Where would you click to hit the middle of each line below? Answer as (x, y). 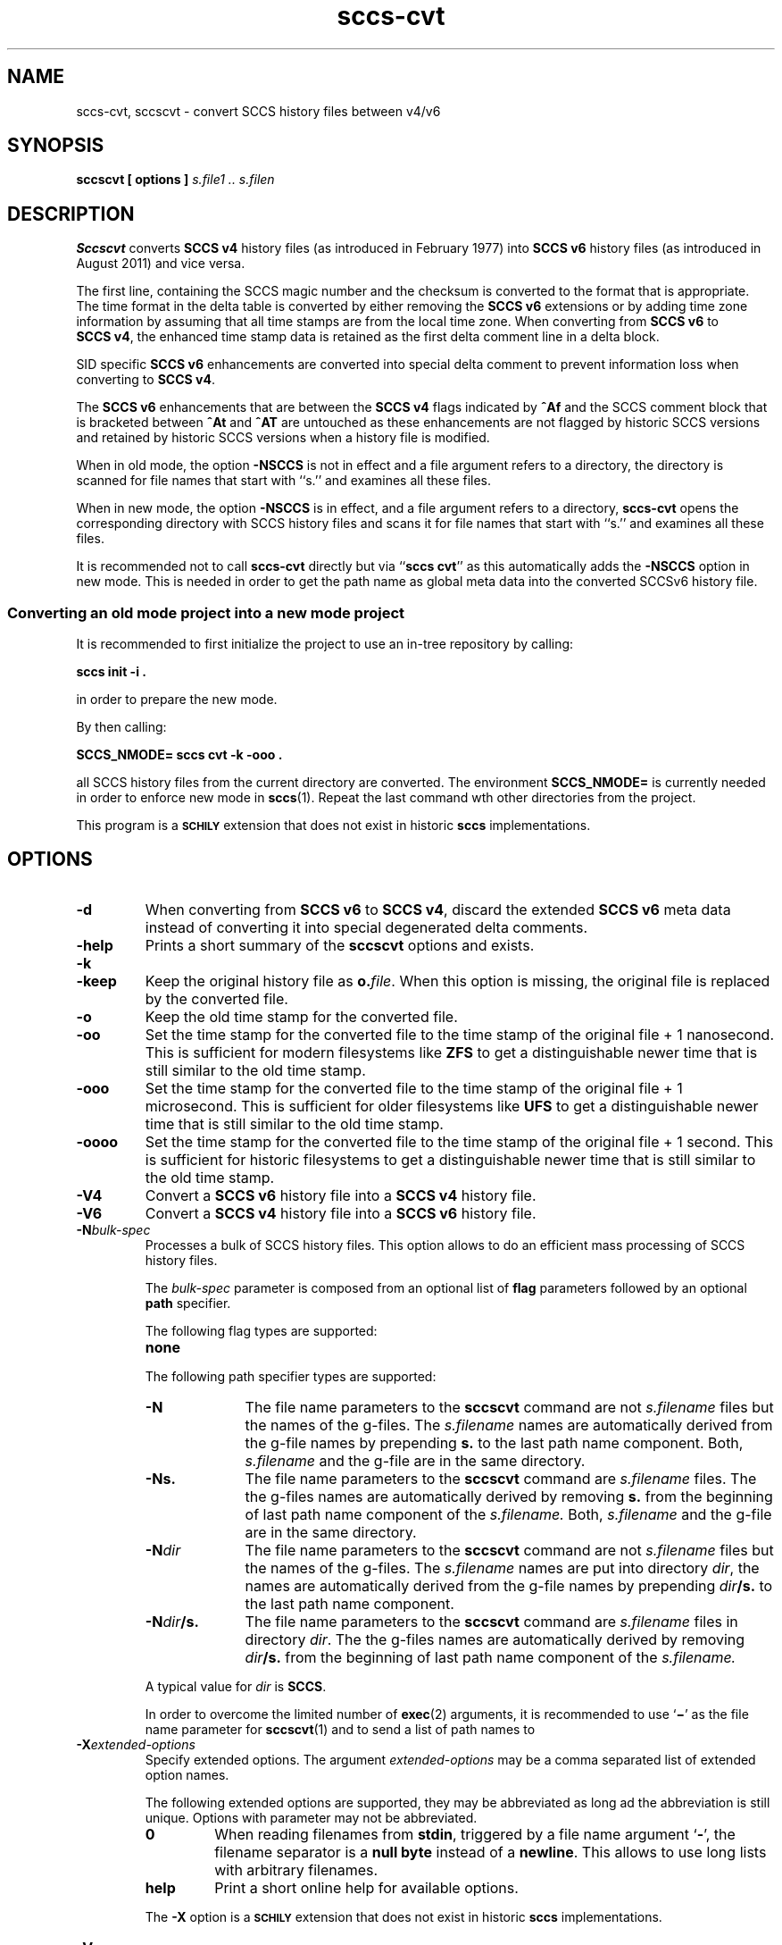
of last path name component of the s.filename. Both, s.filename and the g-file (508, 1514)
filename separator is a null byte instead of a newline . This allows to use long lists (491, 1852)
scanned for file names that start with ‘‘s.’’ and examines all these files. (284, 481)
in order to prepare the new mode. (177, 700)
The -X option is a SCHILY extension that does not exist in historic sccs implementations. (403, 1916)
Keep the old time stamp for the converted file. (301, 1016)
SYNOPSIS (56, 146)
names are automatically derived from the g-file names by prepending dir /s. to (509, 1585)
